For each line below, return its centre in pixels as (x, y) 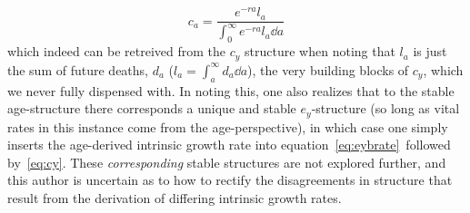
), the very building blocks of (328, 69)
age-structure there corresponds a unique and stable (152, 108)
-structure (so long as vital (385, 108)
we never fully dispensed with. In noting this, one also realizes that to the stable (231, 90)
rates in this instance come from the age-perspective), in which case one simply (228, 126)
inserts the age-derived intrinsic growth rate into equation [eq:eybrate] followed (229, 145)
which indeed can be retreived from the (117, 51)
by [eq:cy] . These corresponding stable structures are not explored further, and (227, 162)
